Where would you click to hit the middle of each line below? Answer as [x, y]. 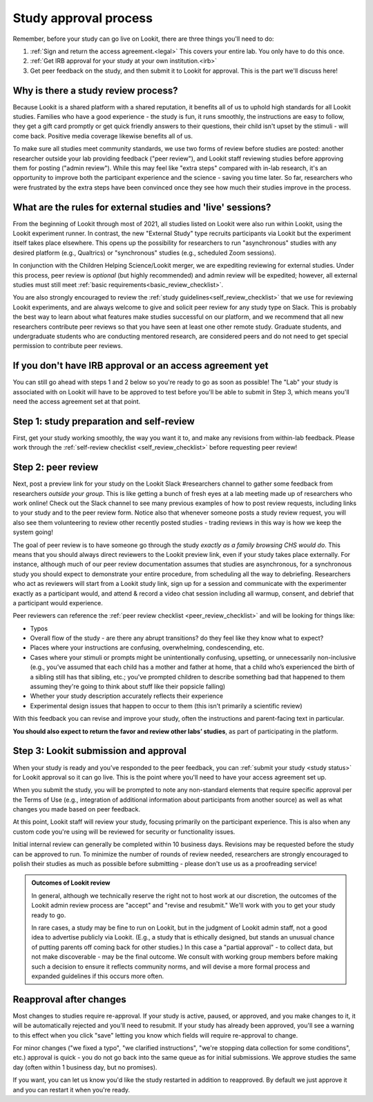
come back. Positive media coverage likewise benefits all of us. [103, 136]
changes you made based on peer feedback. [77, 809]
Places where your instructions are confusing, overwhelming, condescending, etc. [147, 648]
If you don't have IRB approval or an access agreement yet [141, 366]
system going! [33, 532]
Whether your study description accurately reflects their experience [127, 696]
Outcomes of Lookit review [71, 883]
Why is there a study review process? [95, 90]
